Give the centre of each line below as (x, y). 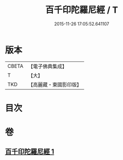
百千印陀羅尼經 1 (30, 152)
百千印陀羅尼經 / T (82, 10)
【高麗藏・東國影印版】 (55, 84)
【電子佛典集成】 (47, 66)
